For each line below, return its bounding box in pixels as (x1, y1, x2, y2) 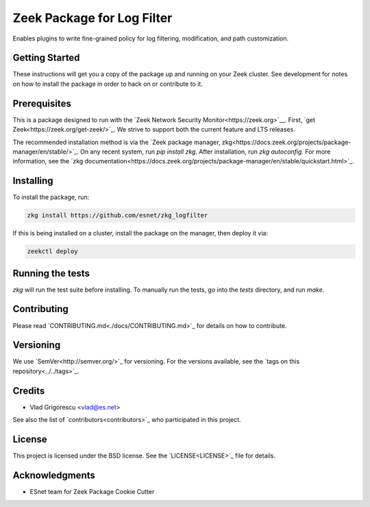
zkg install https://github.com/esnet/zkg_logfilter (27, 211, 208, 220)
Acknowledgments (12, 469, 96, 481)
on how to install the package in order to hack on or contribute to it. (12, 80, 203, 88)
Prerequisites (12, 97, 71, 109)
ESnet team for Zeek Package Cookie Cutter (29, 487, 155, 495)
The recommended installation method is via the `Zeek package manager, (12, 138, 221, 146)
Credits (12, 385, 45, 397)
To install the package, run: (12, 193, 90, 202)
